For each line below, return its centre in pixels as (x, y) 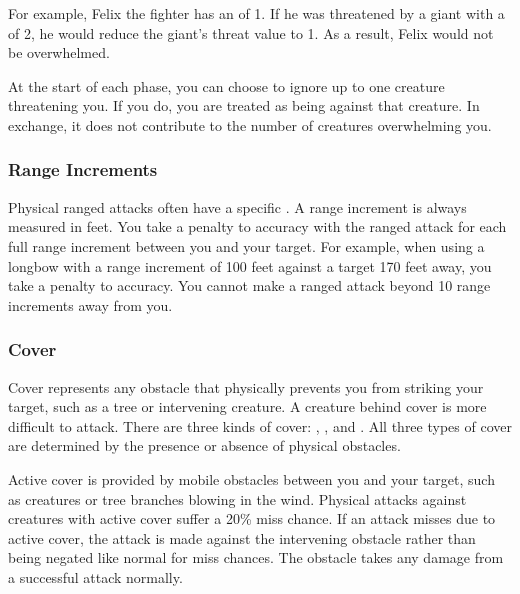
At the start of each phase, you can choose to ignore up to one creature (226, 85)
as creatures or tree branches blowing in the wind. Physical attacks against (237, 498)
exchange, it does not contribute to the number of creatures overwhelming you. (250, 124)
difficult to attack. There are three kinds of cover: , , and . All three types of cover (260, 425)
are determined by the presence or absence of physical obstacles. (204, 445)
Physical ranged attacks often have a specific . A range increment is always (237, 206)
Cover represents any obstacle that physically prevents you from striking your (246, 386)
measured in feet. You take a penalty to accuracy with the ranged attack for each (257, 226)
